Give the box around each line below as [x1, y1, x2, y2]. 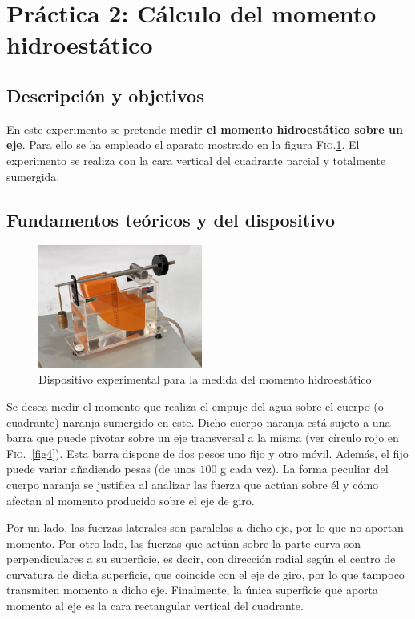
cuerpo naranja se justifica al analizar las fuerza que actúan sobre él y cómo [6, 476, 379, 492]
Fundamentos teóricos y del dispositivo [6, 207, 336, 231]
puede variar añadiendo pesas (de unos [6, 460, 196, 477]
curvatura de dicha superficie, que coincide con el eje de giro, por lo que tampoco [6, 565, 405, 582]
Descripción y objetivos [6, 82, 204, 107]
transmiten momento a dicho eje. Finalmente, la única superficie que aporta [6, 581, 379, 598]
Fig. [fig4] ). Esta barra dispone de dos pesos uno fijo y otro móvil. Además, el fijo [6, 444, 409, 461]
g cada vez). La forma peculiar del [220, 460, 389, 477]
